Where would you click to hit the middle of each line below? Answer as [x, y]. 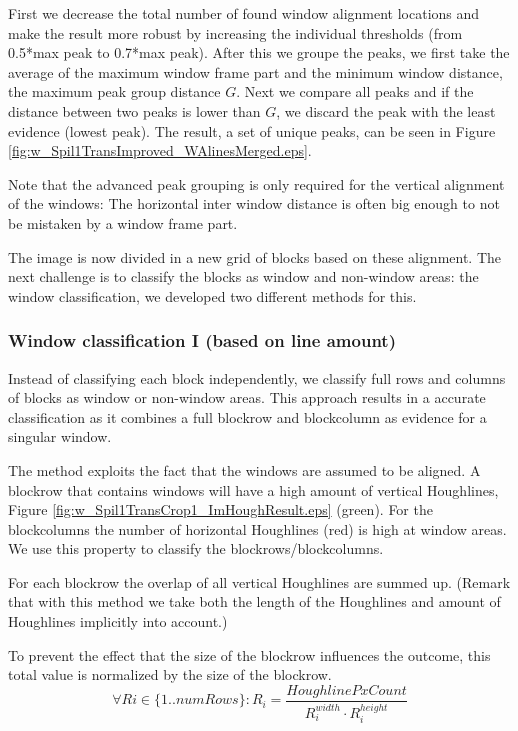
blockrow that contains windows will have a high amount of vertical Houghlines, [253, 489]
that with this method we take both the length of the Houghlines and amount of [254, 601]
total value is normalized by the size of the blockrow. [170, 674]
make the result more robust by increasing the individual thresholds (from [235, 32]
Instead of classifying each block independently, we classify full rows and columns [257, 377]
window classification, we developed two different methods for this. [212, 295]
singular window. [60, 436]
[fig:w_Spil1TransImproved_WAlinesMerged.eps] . [160, 150]
